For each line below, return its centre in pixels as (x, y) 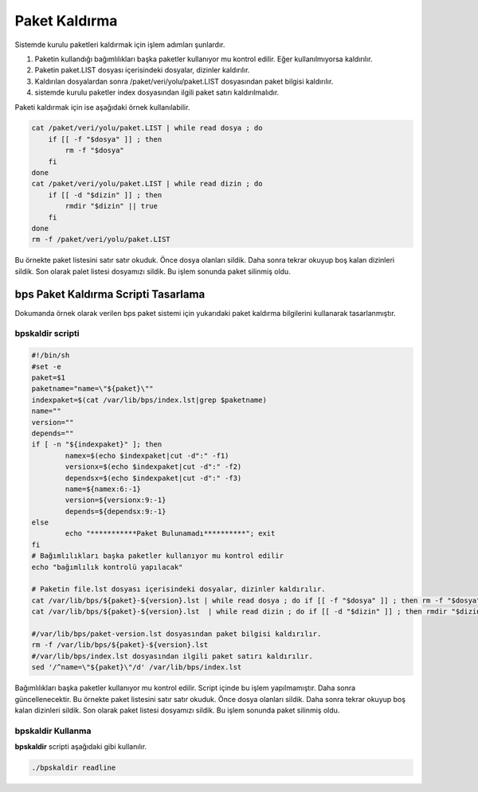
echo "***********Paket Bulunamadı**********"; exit (170, 534)
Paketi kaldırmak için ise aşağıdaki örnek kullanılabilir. (102, 107)
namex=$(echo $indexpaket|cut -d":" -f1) (147, 455)
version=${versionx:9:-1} (116, 500)
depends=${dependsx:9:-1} (116, 511)
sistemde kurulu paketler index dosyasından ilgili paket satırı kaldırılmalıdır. (157, 92)
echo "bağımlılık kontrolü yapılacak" (107, 567)
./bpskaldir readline (74, 768)
